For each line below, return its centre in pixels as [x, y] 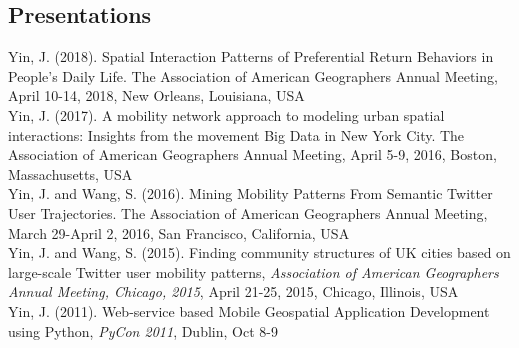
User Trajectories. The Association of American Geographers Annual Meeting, [248, 212]
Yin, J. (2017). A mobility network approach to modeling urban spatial [226, 114]
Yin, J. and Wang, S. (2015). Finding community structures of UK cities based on [259, 252]
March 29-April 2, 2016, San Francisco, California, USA [179, 232]
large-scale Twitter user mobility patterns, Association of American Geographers [253, 271]
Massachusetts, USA [70, 173]
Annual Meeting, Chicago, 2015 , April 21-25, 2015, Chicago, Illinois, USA [233, 291]
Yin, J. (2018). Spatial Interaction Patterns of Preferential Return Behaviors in [251, 56]
